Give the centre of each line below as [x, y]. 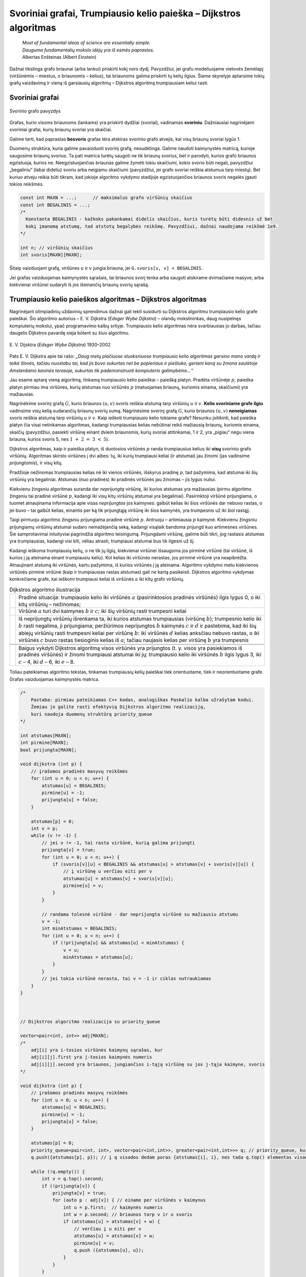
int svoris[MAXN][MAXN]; [51, 255]
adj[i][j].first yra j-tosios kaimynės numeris [92, 1057]
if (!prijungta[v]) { [69, 1186]
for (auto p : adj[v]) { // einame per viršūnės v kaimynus [129, 1200]
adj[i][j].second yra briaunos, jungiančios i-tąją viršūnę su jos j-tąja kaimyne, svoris [148, 1064]
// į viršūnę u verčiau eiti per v [108, 871]
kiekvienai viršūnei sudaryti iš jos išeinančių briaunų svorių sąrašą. [79, 285]
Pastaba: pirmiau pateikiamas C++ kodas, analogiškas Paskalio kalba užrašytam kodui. [143, 700]
